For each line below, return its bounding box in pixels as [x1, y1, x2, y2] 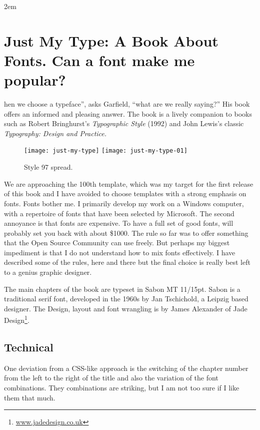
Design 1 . [4, 313, 29, 325]
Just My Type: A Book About [4, 30, 218, 51]
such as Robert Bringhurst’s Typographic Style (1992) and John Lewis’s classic [4, 118, 244, 129]
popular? [4, 70, 66, 90]
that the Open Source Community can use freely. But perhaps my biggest [4, 237, 230, 248]
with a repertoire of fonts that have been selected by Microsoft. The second [4, 208, 234, 218]
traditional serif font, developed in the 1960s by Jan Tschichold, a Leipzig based [4, 293, 248, 304]
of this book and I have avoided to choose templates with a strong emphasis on [4, 188, 246, 199]
